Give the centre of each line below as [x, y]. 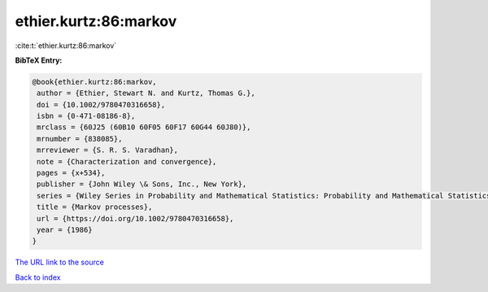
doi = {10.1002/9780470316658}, [101, 105]
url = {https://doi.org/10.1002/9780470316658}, [135, 218]
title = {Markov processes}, [95, 207]
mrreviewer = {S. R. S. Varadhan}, [108, 150]
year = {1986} [65, 230]
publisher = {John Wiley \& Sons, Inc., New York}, [142, 184]
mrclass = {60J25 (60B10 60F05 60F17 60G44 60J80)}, [144, 127]
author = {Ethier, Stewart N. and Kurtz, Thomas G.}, [146, 93]
